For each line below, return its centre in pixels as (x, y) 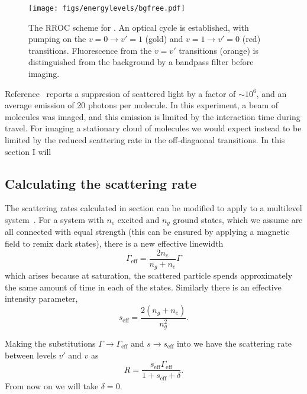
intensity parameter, (41, 298)
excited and (138, 219)
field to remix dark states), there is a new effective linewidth (114, 243)
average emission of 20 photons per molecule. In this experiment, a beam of (141, 105)
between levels (30, 355)
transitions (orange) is (219, 50)
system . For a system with (54, 219)
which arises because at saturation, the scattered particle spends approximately (149, 275)
